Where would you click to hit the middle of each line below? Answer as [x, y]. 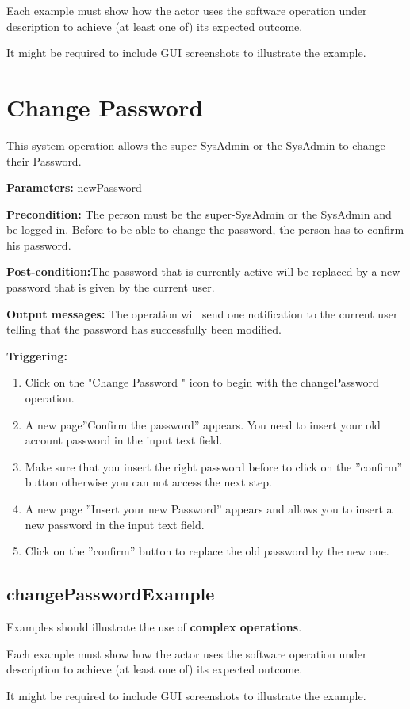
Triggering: [37, 355]
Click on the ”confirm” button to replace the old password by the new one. [207, 551]
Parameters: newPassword [74, 187]
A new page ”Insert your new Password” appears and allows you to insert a [209, 509]
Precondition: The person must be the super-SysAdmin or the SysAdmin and [199, 213]
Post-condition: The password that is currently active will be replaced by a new [203, 271]
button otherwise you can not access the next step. [148, 482]
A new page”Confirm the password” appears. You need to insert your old [203, 424]
